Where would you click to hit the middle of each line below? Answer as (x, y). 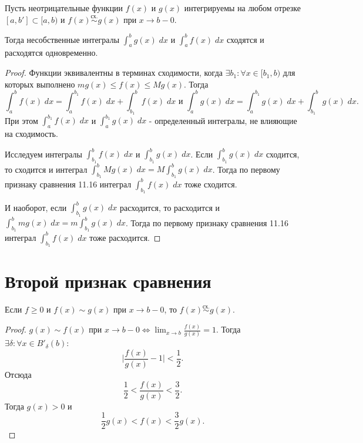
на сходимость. (31, 134)
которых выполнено (40, 84)
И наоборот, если (36, 207)
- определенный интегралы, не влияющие (223, 120)
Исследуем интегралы (44, 154)
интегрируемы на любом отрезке (243, 8)
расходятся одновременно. (51, 53)
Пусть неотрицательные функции (64, 8)
